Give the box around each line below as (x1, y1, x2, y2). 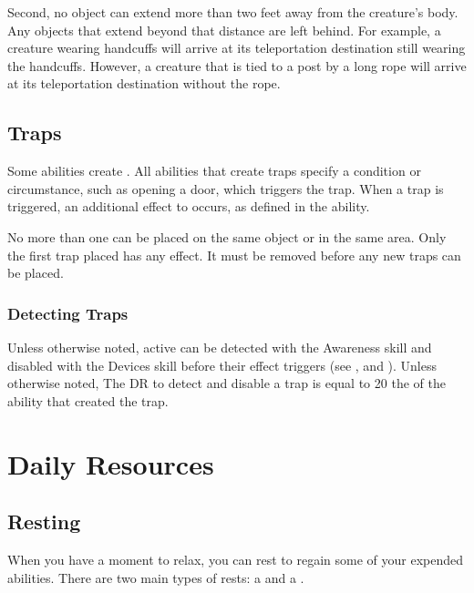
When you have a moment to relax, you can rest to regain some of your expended (7, 549, 463, 568)
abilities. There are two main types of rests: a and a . (7, 567, 304, 587)
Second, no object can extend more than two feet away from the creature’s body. (7, 3, 459, 21)
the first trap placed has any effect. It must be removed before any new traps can (7, 245, 461, 264)
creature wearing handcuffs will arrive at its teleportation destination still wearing (7, 38, 466, 57)
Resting (7, 507, 81, 536)
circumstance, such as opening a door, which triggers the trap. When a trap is (7, 179, 444, 198)
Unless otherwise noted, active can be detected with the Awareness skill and (7, 337, 432, 356)
